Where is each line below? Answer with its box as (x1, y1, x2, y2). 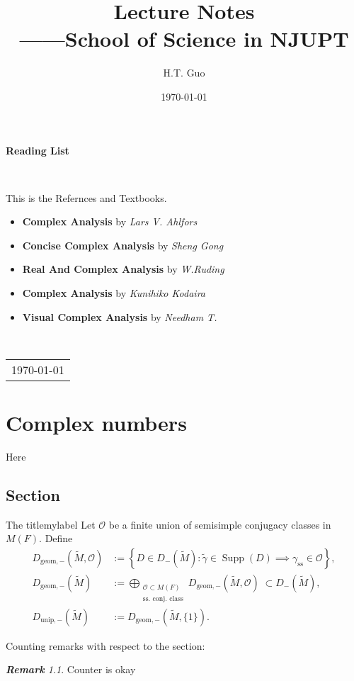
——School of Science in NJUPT (19, 24, 349, 53)
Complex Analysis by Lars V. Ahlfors (22, 214, 198, 229)
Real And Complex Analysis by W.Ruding (22, 261, 224, 276)
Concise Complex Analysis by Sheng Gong (22, 237, 224, 252)
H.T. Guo (163, 65, 205, 80)
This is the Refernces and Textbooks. (6, 190, 167, 205)
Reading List (6, 142, 69, 157)
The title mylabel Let (6, 517, 96, 531)
